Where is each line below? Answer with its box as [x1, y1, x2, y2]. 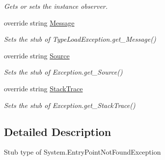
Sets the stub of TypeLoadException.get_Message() [4, 34, 156, 44]
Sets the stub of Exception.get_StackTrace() [4, 100, 136, 110]
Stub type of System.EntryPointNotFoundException [4, 147, 161, 157]
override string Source [4, 50, 70, 60]
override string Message [4, 17, 75, 27]
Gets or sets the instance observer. [4, 1, 108, 11]
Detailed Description [4, 124, 111, 139]
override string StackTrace [4, 83, 83, 93]
